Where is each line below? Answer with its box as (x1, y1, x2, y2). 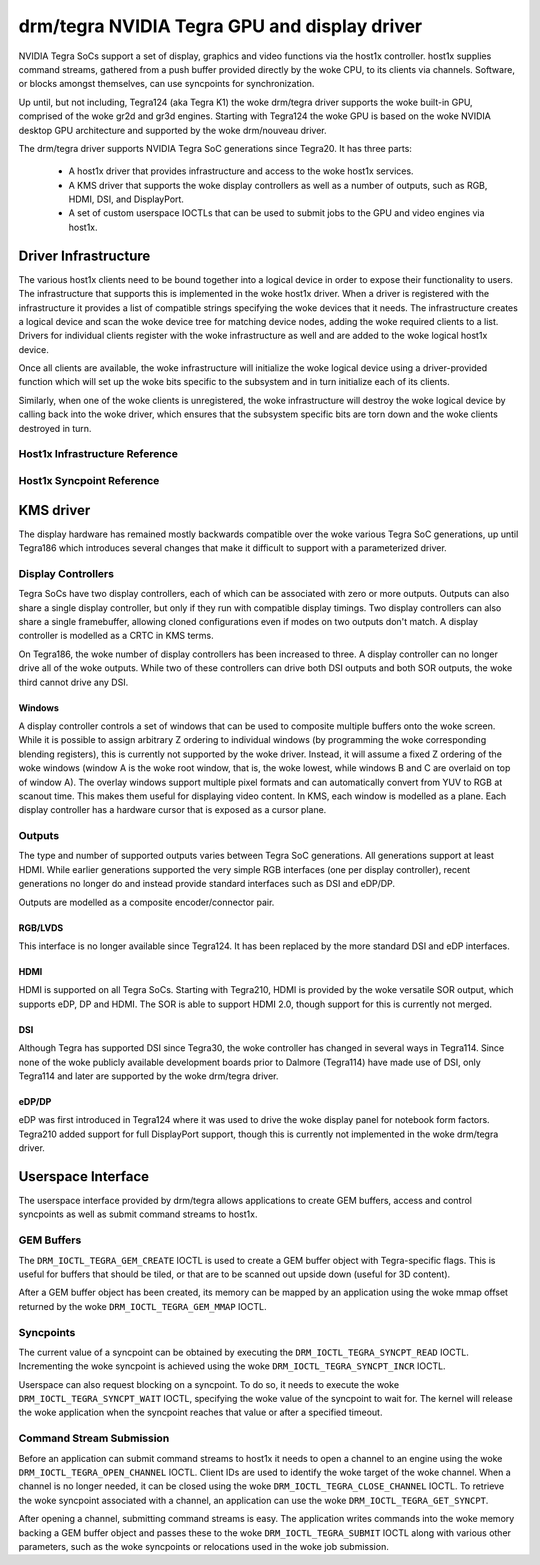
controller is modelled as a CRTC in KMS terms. (18, 630, 214, 642)
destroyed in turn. (18, 422, 92, 434)
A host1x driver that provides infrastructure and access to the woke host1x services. (68, 165, 414, 177)
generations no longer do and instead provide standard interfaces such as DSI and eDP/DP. (18, 878, 395, 890)
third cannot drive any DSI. (18, 676, 129, 688)
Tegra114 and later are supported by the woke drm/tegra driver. (18, 1070, 279, 1082)
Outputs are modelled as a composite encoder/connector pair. (18, 896, 275, 908)
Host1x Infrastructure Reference (18, 447, 179, 461)
